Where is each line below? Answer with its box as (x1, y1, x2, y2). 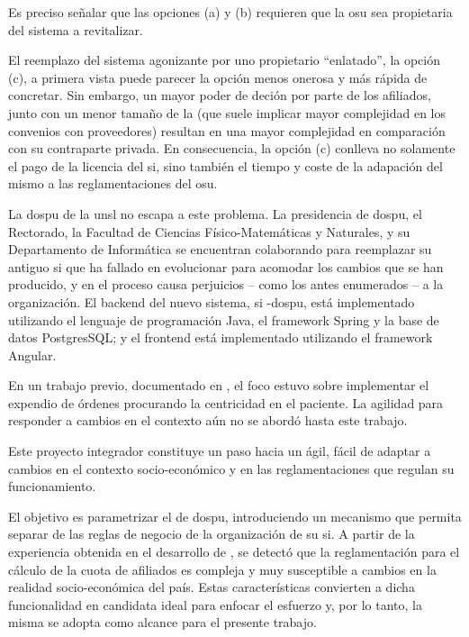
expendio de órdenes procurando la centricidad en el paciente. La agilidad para (8, 393, 444, 412)
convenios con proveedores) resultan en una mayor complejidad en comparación (8, 121, 446, 140)
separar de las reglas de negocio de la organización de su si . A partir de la (8, 524, 415, 543)
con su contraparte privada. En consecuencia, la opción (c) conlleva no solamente (8, 139, 455, 158)
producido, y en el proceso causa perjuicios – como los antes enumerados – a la (8, 275, 444, 294)
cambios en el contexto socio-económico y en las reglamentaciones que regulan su (8, 459, 455, 478)
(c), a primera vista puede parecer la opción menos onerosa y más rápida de (8, 68, 428, 86)
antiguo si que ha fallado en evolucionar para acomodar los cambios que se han (8, 257, 444, 276)
